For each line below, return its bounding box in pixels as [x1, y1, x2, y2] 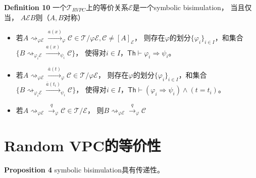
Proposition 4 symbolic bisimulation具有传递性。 [4, 164, 164, 175]
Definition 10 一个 [4, 2, 67, 12]
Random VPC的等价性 [4, 135, 161, 156]
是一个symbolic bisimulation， [132, 2, 228, 12]
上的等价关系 [86, 2, 129, 12]
